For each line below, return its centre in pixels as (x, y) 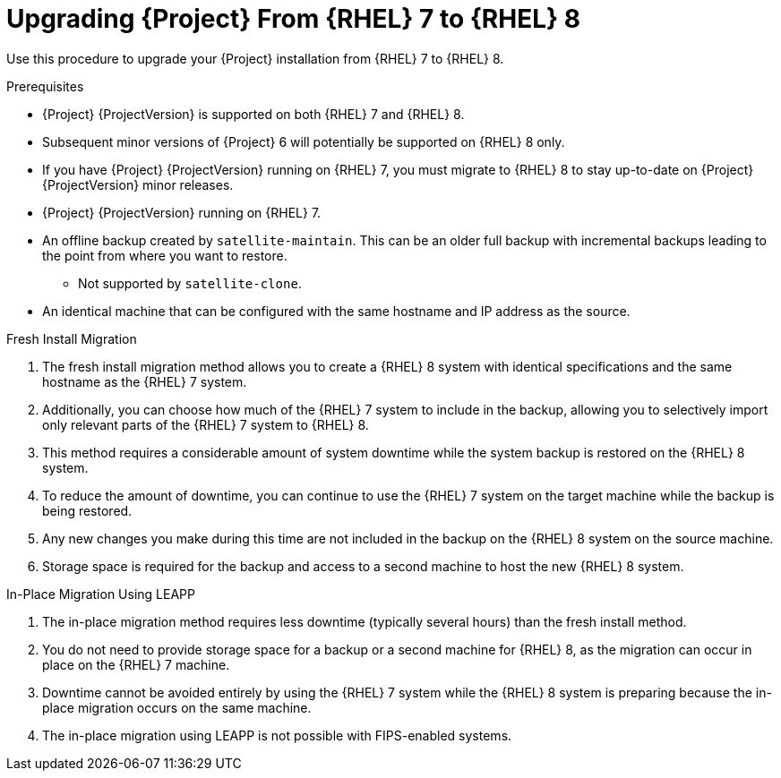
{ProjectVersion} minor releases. (138, 184)
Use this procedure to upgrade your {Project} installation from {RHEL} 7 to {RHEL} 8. (255, 58)
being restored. (87, 510)
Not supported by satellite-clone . (190, 283)
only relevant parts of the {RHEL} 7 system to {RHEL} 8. (206, 424)
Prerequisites (45, 86)
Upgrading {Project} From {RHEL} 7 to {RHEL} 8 (293, 19)
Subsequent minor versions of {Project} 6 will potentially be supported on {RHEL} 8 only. (304, 141)
